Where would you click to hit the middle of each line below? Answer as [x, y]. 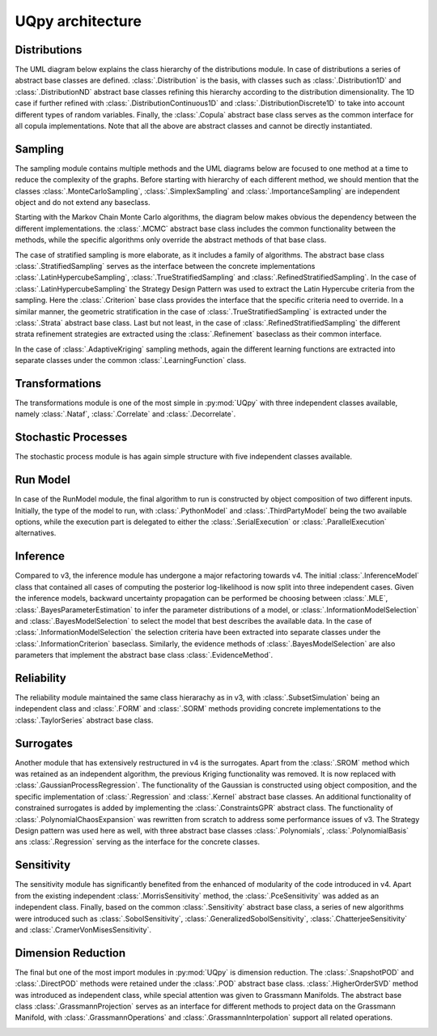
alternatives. [36, 533]
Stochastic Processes [71, 437]
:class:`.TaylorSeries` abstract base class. [84, 720]
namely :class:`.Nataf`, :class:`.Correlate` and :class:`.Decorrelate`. [125, 414]
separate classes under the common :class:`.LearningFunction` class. [131, 360]
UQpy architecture [78, 21]
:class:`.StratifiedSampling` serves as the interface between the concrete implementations [165, 266]
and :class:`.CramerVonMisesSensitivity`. [83, 929]
